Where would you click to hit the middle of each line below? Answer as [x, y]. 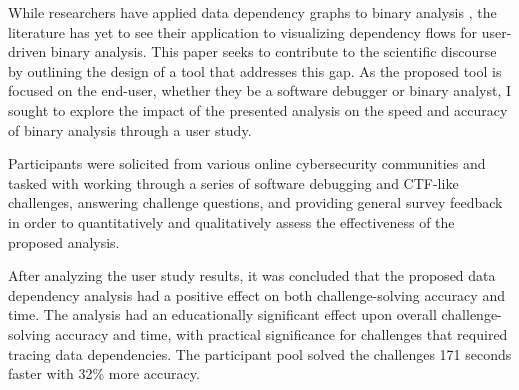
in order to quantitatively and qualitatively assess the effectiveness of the [231, 221]
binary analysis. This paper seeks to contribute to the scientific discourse [273, 51]
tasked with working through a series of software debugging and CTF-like [233, 182]
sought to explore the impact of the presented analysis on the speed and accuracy [258, 109]
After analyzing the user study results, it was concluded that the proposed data [252, 275]
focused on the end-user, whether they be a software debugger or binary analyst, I [259, 90]
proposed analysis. [64, 241]
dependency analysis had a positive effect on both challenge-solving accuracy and [256, 294]
